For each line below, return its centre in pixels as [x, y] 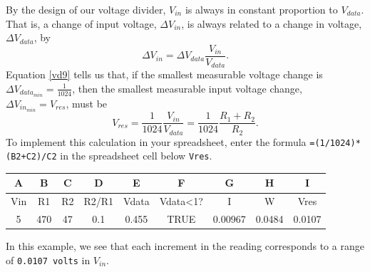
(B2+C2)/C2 [31, 157]
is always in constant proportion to [261, 9]
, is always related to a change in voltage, [272, 23]
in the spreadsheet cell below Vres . [136, 156]
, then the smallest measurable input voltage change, [187, 88]
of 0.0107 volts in [48, 260]
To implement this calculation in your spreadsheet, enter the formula [156, 141]
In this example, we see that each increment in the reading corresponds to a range [185, 246]
